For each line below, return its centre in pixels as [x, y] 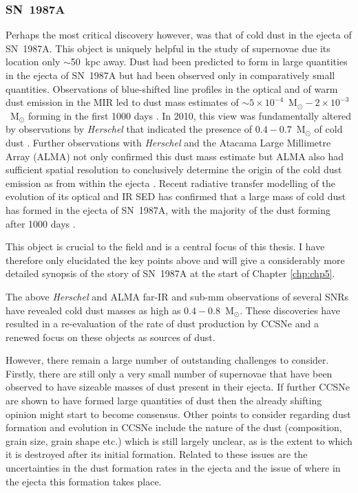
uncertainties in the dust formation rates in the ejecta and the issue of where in [173, 468]
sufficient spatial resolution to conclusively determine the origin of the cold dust [174, 169]
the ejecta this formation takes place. [84, 481]
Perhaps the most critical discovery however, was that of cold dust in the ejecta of [179, 35]
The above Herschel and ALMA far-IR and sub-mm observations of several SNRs [177, 296]
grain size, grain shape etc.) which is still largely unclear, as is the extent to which [179, 440]
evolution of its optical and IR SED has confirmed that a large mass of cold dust [176, 196]
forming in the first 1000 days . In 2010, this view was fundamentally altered [189, 115]
